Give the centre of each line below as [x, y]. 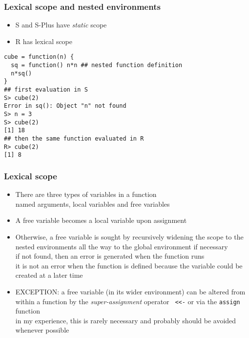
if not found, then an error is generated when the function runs [110, 256]
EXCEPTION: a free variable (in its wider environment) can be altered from [130, 291]
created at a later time [49, 275]
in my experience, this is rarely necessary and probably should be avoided [126, 320]
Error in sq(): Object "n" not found [65, 106]
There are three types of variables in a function [86, 194]
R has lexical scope [44, 41]
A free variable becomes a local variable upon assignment [101, 220]
